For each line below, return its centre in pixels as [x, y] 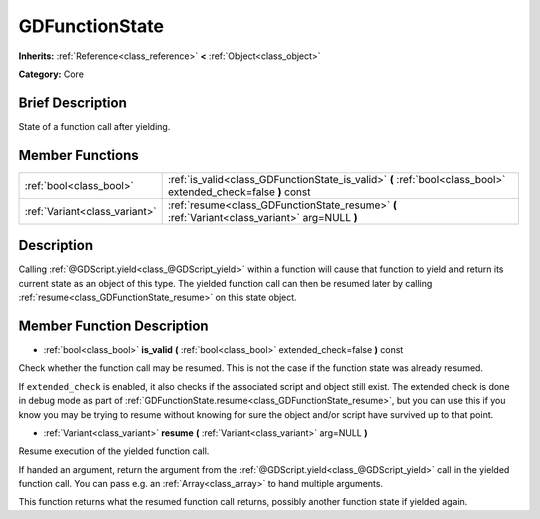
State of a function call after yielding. [94, 126]
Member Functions [78, 155]
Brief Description [72, 102]
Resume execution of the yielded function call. [114, 451]
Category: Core [51, 74]
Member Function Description [113, 325]
